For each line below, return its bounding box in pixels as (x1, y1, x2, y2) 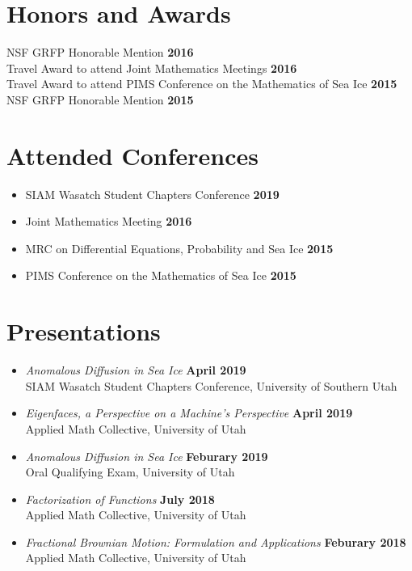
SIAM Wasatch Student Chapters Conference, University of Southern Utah (25, 377, 397, 394)
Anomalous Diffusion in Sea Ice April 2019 (25, 362, 246, 379)
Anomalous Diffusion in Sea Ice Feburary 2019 (25, 447, 268, 464)
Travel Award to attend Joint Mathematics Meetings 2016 (6, 59, 297, 76)
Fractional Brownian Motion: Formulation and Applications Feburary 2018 (25, 533, 406, 550)
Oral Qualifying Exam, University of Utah (25, 463, 235, 480)
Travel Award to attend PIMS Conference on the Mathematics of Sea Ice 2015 (6, 75, 397, 92)
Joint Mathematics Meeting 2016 (25, 213, 192, 230)
